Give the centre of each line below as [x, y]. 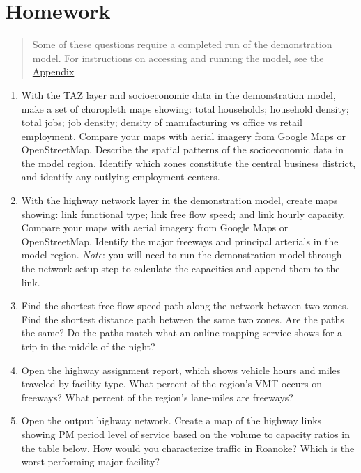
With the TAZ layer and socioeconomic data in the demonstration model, [178, 94]
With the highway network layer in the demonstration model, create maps [179, 200]
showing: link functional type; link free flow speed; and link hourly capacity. [183, 214]
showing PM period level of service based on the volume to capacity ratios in [185, 434]
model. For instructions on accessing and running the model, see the [178, 57]
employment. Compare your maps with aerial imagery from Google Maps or [183, 135]
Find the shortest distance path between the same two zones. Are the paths [183, 319]
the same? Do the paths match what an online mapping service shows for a [182, 333]
